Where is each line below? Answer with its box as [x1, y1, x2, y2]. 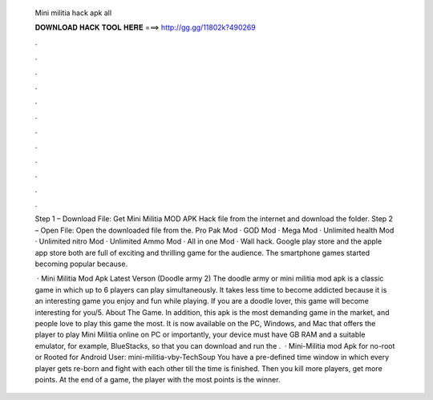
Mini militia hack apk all [34, 8, 112, 18]
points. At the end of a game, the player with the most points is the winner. [34, 374, 281, 384]
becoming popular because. [34, 259, 128, 269]
